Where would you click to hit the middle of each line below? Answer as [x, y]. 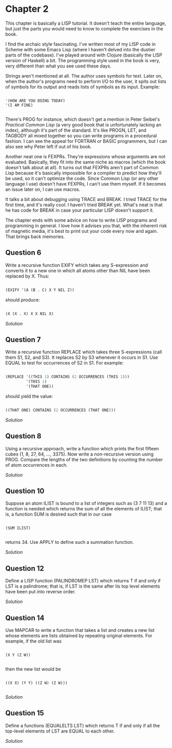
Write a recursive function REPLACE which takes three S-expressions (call [84, 352]
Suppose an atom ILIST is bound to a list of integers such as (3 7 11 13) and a [86, 503]
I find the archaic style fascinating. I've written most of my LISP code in [81, 44]
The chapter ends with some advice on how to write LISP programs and [81, 220]
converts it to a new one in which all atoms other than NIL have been [78, 270]
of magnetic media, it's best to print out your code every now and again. [82, 231]
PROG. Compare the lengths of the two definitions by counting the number [84, 459]
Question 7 [23, 340]
